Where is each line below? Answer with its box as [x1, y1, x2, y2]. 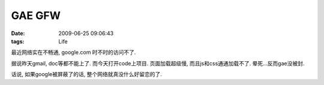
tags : [11, 37, 25, 45]
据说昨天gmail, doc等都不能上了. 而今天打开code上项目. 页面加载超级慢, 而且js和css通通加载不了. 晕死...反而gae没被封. [11, 59, 305, 67]
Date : [11, 30, 25, 37]
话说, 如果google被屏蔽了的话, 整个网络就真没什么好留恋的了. [11, 71, 162, 78]
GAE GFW [11, 9, 61, 22]
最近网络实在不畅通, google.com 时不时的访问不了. [11, 49, 136, 56]
